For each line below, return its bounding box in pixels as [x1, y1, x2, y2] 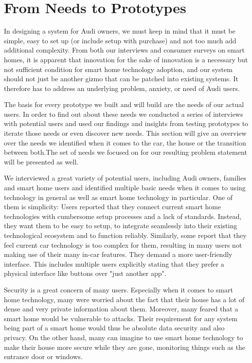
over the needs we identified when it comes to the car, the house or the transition [4, 137, 246, 147]
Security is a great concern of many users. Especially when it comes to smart [4, 284, 233, 294]
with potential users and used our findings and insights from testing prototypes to [4, 118, 249, 128]
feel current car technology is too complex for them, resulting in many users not [4, 239, 242, 250]
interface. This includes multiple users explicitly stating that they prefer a [4, 258, 224, 269]
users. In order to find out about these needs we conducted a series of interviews [4, 109, 243, 119]
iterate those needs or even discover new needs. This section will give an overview [4, 128, 247, 138]
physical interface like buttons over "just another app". [4, 268, 166, 278]
